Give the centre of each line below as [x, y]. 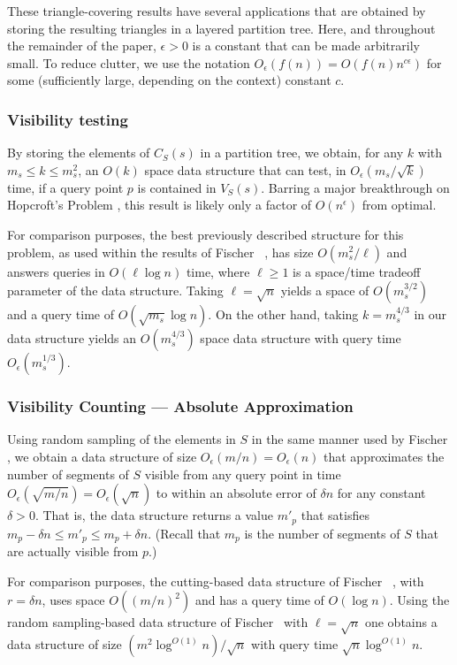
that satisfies [335, 515]
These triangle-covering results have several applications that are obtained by [217, 11]
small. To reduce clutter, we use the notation [129, 62]
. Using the [419, 600]
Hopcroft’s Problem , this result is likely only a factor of [160, 205]
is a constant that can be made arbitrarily [306, 46]
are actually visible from [73, 551]
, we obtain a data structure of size [102, 456]
